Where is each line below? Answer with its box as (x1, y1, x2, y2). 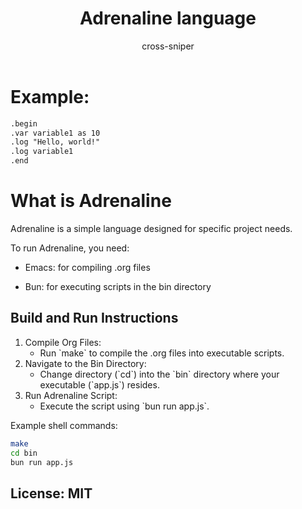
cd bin (10, 448, 38, 458)
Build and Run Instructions (10, 310, 179, 327)
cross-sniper (141, 40, 195, 52)
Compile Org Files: (24, 336, 102, 348)
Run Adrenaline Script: (24, 389, 118, 401)
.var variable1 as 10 (10, 128, 101, 138)
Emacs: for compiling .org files (24, 262, 151, 273)
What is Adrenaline (10, 190, 172, 212)
